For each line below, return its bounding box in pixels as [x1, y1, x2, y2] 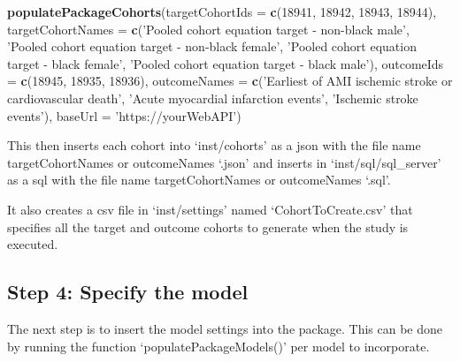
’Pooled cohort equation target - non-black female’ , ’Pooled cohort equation [7, 37, 417, 56]
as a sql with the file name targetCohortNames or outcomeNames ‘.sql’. [7, 170, 391, 189]
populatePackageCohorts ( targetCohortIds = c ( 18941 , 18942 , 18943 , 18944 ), [7, 3, 437, 20]
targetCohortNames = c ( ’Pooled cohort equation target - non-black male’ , [7, 19, 410, 38]
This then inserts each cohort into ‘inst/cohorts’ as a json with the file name [7, 136, 421, 155]
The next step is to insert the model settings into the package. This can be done [7, 319, 443, 337]
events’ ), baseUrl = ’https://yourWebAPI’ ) [7, 106, 241, 124]
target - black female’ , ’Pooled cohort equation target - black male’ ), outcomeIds [7, 54, 444, 72]
